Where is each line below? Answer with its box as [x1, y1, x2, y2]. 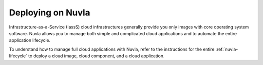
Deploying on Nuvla [9, 7, 90, 18]
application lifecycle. [9, 38, 51, 43]
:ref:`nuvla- [215, 46, 238, 52]
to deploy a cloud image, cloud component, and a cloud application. [28, 53, 165, 59]
